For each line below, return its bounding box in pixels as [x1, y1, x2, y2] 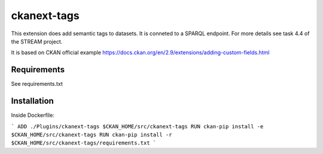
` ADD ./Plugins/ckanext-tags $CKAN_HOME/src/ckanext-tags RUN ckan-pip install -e [11, 123, 264, 130]
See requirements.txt [11, 81, 63, 88]
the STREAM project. [11, 38, 63, 45]
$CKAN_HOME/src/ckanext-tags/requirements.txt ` [11, 140, 157, 146]
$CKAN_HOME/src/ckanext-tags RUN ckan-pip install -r [11, 131, 172, 138]
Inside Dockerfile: [11, 112, 55, 119]
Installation [11, 96, 54, 106]
